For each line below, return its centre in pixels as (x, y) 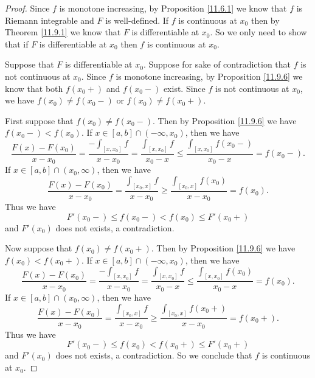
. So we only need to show (258, 32)
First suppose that (39, 120)
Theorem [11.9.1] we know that (63, 32)
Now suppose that (39, 248)
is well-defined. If (137, 20)
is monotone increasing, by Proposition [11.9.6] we (209, 76)
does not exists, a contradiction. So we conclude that (154, 355)
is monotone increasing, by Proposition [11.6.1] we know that (173, 8)
